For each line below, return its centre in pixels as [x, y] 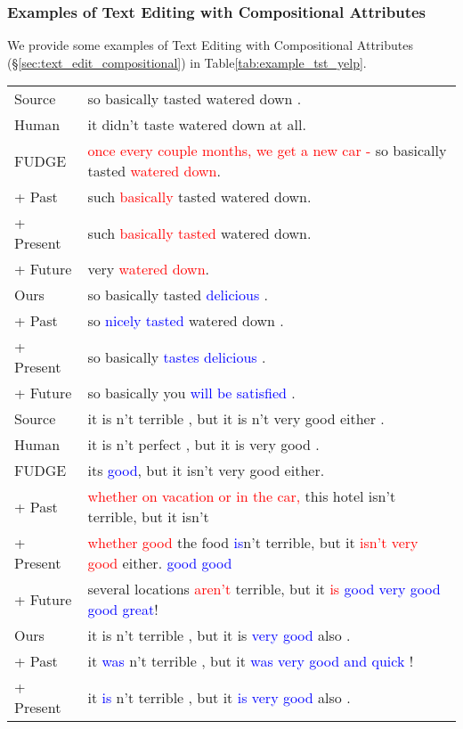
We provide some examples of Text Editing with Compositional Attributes [210, 45]
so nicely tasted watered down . [186, 321]
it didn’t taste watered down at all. [197, 125]
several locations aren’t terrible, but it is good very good [264, 589]
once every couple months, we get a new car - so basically [267, 151]
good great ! [123, 610]
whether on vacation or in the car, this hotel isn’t [242, 496]
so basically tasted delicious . [178, 295]
